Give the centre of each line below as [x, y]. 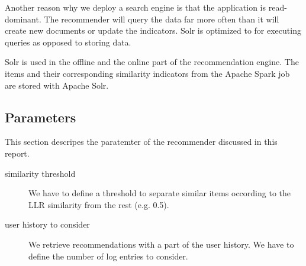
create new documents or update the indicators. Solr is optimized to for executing [153, 30]
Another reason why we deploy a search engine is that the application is [136, 7]
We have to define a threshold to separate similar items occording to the [160, 193]
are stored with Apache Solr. [57, 85]
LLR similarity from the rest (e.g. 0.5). [99, 204]
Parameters [41, 117]
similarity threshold [40, 173]
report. [17, 153]
